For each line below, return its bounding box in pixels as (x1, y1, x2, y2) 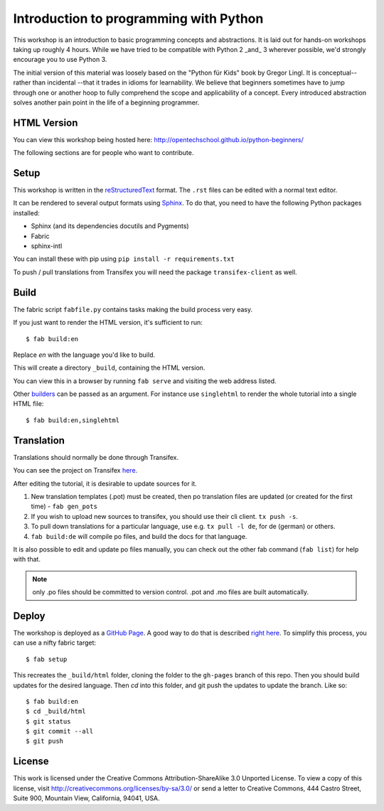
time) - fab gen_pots (31, 502, 97, 511)
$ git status (26, 717, 71, 725)
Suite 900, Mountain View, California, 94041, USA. (13, 794, 160, 802)
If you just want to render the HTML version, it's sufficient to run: (13, 318, 203, 327)
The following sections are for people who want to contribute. (13, 149, 194, 157)
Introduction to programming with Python (13, 11, 264, 26)
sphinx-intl (31, 242, 63, 250)
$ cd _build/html (26, 707, 86, 716)
